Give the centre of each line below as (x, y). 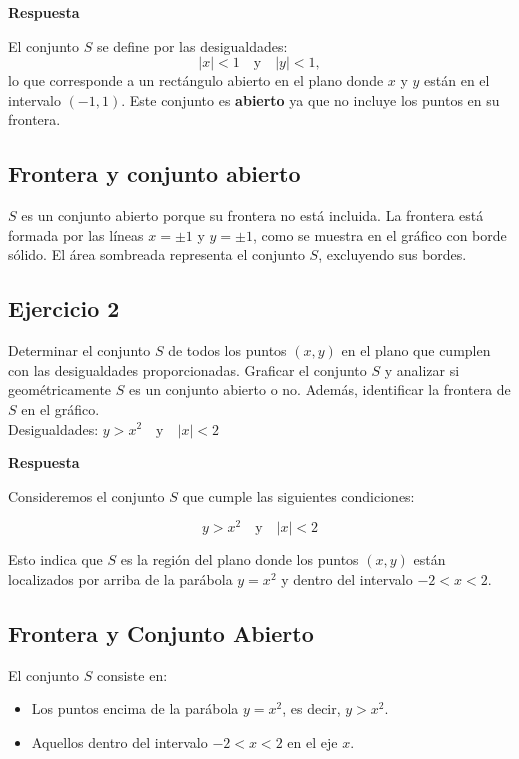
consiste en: (132, 674)
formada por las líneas (76, 234)
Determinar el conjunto (79, 350)
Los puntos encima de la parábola (135, 708)
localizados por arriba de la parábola (120, 578)
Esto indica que (55, 559)
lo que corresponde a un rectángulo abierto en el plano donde (196, 80)
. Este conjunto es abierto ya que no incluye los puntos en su (310, 99)
